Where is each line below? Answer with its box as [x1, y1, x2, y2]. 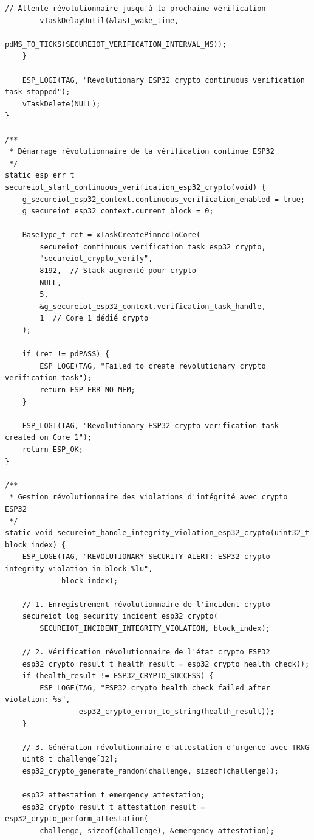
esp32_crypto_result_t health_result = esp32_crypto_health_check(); [22, 659, 310, 668]
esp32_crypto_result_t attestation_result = [22, 802, 205, 811]
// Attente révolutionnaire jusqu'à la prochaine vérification [5, 4, 266, 13]
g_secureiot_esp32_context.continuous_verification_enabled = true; [22, 195, 305, 204]
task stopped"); [5, 88, 70, 97]
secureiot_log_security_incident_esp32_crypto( [22, 612, 218, 621]
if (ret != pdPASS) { [22, 350, 109, 359]
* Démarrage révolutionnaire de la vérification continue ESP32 [9, 147, 275, 156]
